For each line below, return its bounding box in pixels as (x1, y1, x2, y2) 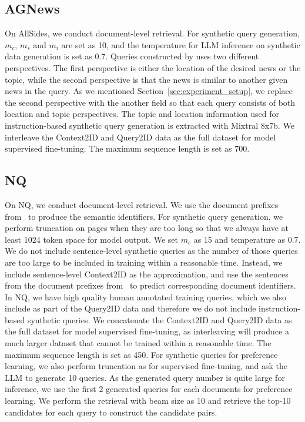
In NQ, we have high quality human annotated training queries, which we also (5, 290, 286, 303)
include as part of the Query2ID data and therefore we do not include (5, 302, 256, 314)
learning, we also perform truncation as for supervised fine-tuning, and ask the (5, 360, 287, 372)
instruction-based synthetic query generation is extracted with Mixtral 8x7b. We (5, 119, 294, 131)
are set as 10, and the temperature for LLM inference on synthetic (61, 38, 300, 51)
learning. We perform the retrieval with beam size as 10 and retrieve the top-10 (5, 394, 291, 407)
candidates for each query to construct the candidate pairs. (5, 406, 217, 418)
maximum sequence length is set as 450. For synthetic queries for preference (5, 348, 278, 360)
